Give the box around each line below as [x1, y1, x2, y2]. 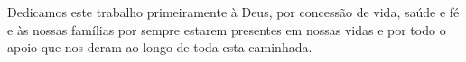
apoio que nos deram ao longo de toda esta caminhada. [7, 38, 312, 57]
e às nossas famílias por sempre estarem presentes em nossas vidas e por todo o [7, 20, 446, 39]
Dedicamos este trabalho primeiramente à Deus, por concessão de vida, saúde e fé [7, 3, 460, 21]
